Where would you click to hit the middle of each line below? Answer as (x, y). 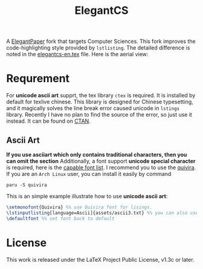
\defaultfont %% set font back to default (60, 218)
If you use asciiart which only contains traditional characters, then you (97, 154)
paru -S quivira (27, 185)
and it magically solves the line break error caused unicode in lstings (93, 108)
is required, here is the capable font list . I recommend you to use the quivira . (101, 167)
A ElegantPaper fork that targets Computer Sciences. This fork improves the (101, 41)
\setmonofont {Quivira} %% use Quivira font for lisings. (79, 207)
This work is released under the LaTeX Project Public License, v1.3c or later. (100, 259)
